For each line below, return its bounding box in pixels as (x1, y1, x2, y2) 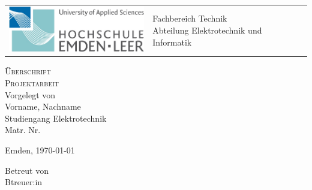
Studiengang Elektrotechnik (5, 111, 107, 124)
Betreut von (5, 164, 49, 176)
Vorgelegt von (5, 88, 56, 101)
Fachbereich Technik (152, 12, 227, 25)
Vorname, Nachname (5, 100, 81, 113)
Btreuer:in (5, 176, 43, 188)
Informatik (152, 35, 192, 48)
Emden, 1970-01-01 (5, 143, 75, 156)
